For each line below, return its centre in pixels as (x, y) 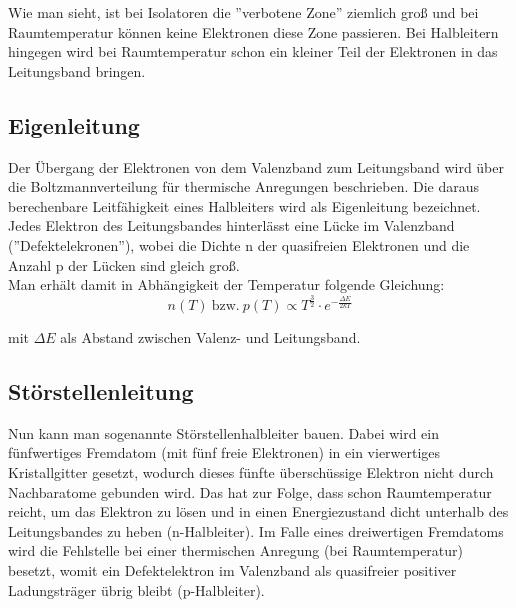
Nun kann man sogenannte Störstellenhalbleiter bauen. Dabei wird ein (224, 432)
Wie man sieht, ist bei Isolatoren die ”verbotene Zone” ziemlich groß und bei (243, 12)
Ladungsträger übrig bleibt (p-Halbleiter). (136, 589)
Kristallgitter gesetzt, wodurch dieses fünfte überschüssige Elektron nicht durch (251, 472)
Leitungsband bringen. (77, 70)
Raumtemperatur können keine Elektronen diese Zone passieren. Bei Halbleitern (253, 31)
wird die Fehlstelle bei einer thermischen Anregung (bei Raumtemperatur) (236, 550)
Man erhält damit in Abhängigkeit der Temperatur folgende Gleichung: (226, 284)
